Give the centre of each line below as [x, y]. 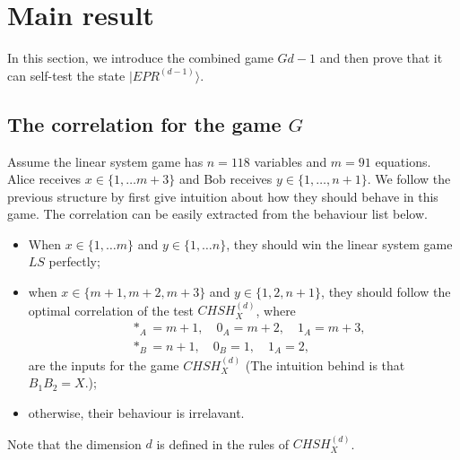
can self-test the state [66, 75]
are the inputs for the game [104, 365]
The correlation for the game [144, 123]
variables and [291, 161]
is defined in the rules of [222, 443]
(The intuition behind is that [325, 365]
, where [276, 310]
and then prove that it [381, 58]
